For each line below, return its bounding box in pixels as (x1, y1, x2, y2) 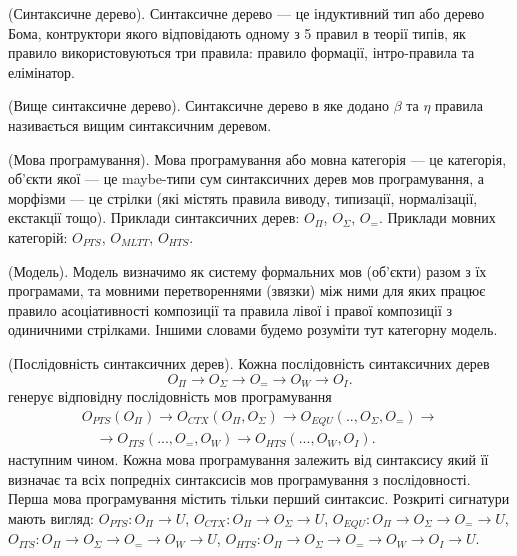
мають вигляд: (8, 507, 94, 528)
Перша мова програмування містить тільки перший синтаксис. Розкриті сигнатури (8, 488, 510, 509)
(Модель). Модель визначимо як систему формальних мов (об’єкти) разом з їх (8, 260, 487, 281)
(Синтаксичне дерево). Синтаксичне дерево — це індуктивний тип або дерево (8, 3, 485, 23)
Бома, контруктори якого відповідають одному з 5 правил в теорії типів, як (8, 22, 466, 43)
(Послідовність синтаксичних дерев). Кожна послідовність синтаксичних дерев (8, 352, 490, 373)
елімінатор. (8, 61, 76, 82)
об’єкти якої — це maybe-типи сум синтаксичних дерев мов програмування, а (8, 168, 485, 189)
